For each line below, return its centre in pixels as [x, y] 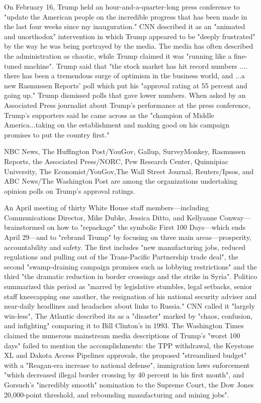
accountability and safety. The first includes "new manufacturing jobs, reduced [125, 247]
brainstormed [25, 227]
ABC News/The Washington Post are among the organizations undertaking [121, 181]
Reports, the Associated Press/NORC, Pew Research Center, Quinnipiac [116, 161]
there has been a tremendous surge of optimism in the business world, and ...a [124, 76]
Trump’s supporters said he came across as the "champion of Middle [109, 115]
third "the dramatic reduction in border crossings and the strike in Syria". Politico [131, 276]
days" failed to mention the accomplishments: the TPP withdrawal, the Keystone [129, 345]
